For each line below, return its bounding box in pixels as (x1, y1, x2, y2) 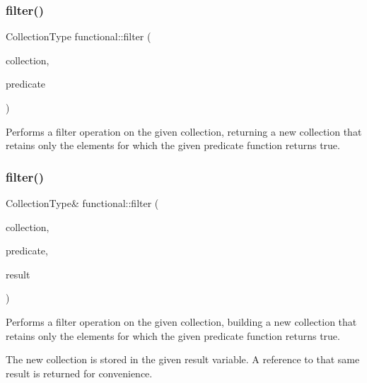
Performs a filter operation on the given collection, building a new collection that (6, 314, 357, 329)
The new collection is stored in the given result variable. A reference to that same (6, 352, 360, 367)
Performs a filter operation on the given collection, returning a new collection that (6, 124, 362, 139)
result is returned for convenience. (6, 365, 153, 380)
